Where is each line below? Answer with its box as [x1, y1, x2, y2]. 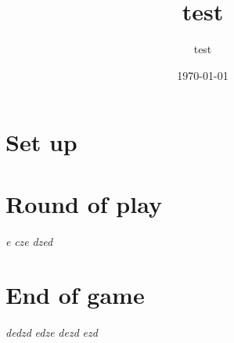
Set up [5, 126, 77, 158]
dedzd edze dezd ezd [5, 324, 98, 341]
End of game [5, 279, 145, 311]
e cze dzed [5, 233, 53, 249]
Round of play [5, 187, 162, 219]
